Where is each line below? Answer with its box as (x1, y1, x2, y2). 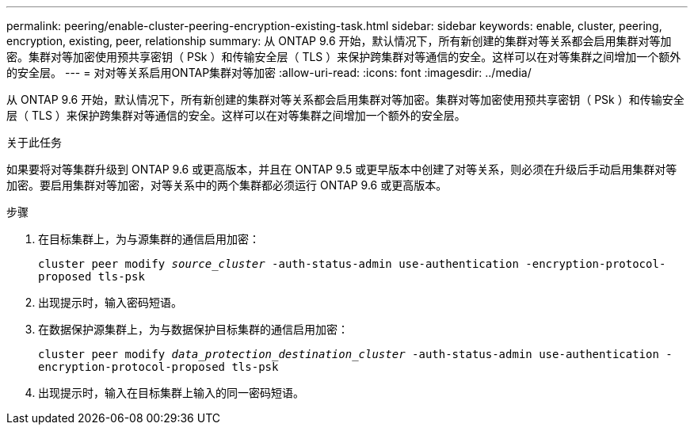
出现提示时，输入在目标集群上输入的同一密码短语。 (38, 386, 304, 399)
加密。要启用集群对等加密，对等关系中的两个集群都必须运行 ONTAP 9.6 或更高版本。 (6, 178, 448, 192)
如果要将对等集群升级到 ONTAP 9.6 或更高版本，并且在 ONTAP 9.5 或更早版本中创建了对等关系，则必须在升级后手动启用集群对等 (6, 162, 677, 176)
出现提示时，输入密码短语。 (38, 296, 182, 309)
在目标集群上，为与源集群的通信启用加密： (38, 232, 260, 246)
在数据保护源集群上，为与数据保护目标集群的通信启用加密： (38, 322, 349, 336)
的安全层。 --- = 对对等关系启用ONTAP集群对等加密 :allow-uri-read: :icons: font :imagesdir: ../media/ (6, 66, 532, 79)
